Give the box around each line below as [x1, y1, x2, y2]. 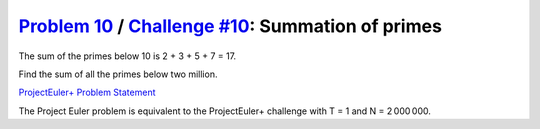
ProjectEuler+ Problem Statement [18, 86, 156, 99]
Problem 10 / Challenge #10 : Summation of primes [18, 15, 442, 37]
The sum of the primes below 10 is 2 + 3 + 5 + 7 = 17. [18, 50, 237, 62]
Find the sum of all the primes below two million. [18, 68, 218, 80]
